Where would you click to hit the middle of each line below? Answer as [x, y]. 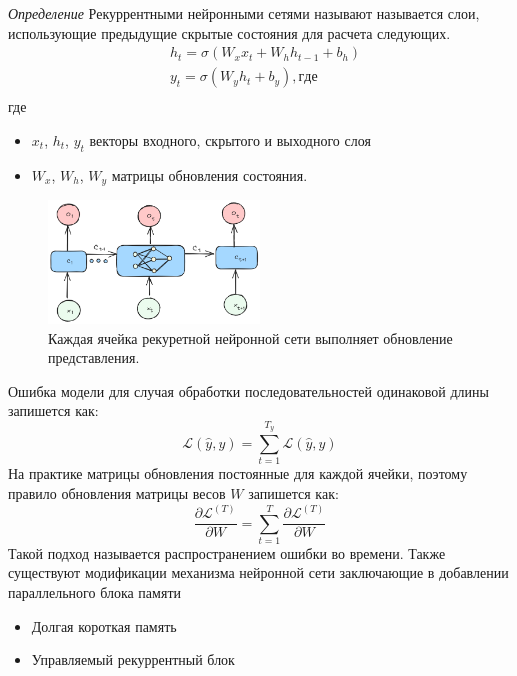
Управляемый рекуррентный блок [133, 659]
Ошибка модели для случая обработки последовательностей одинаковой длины [248, 390]
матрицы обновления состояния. [209, 174]
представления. [94, 357]
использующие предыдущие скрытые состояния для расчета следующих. [229, 32]
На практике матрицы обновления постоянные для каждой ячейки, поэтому [238, 473]
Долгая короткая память [104, 625]
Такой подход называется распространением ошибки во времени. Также [227, 552]
